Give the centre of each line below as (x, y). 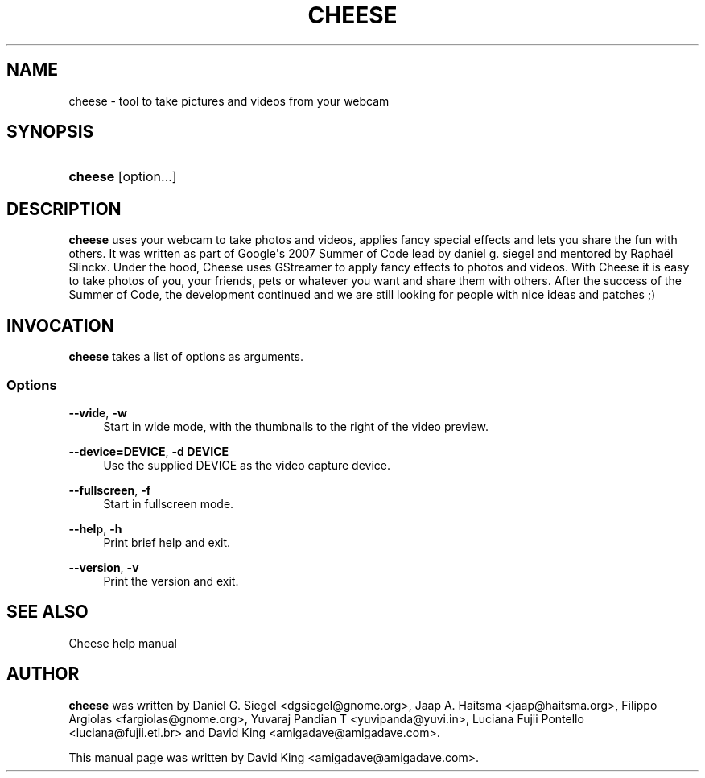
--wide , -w (98, 412)
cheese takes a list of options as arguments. (186, 357)
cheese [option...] (123, 177)
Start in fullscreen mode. (169, 503)
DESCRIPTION (64, 209)
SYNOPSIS (50, 132)
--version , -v (104, 567)
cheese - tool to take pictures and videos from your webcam (229, 101)
